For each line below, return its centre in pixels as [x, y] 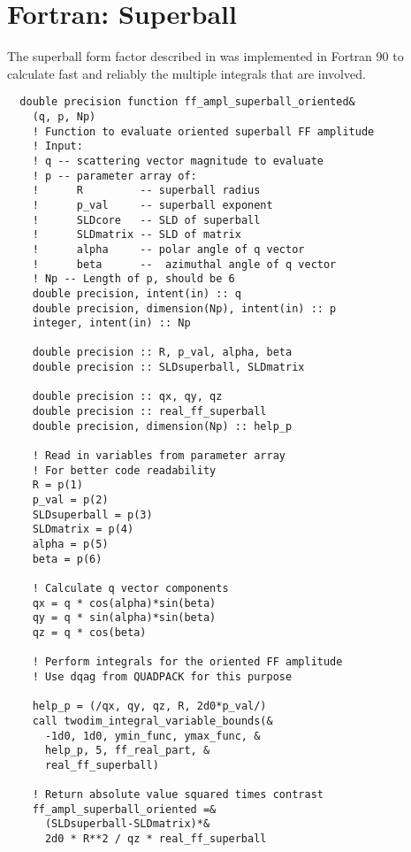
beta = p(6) [67, 559]
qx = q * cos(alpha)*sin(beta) [124, 603]
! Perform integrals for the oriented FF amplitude [187, 662]
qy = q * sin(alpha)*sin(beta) [124, 618]
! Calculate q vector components [130, 588]
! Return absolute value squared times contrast [178, 795]
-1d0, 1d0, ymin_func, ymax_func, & [152, 736]
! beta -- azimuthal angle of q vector [184, 264]
